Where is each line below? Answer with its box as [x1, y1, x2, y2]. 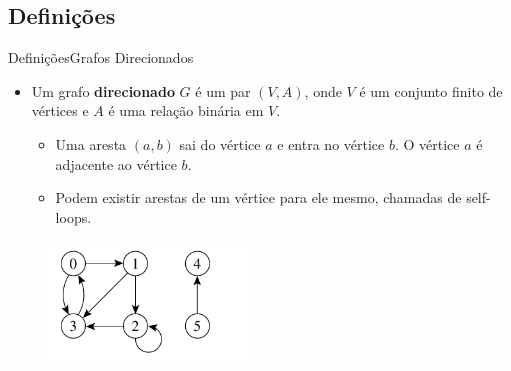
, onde [304, 80, 342, 101]
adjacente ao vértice [55, 153, 177, 174]
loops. [55, 206, 92, 227]
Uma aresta [55, 133, 127, 154]
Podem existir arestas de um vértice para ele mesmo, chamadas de [55, 187, 462, 208]
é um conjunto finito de [359, 80, 503, 101]
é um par [195, 80, 251, 101]
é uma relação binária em [108, 100, 264, 121]
